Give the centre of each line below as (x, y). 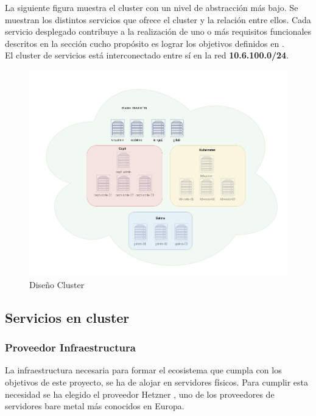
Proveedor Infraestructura (70, 347)
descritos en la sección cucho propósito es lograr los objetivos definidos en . (145, 43)
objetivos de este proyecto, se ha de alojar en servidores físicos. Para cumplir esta (156, 382)
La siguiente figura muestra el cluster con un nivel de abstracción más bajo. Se (152, 7)
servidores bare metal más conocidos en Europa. (95, 406)
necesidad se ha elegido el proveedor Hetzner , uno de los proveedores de (140, 394)
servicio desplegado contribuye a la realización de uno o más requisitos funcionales (158, 31)
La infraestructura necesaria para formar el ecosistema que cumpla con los (143, 370)
